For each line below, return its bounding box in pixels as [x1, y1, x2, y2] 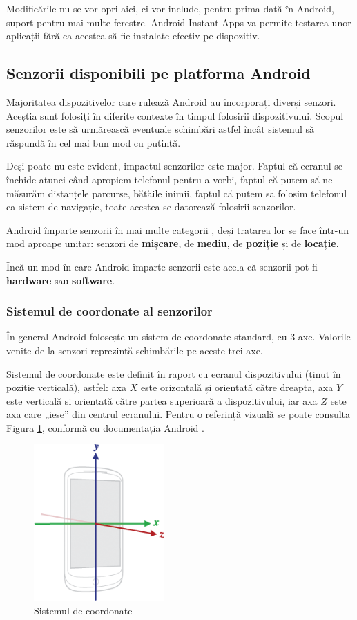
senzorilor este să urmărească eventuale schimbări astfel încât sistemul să [6, 122, 315, 136]
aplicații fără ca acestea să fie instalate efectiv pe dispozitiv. [6, 28, 260, 43]
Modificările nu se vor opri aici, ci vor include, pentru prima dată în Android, [6, 1, 334, 15]
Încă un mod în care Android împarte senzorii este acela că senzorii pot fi [6, 259, 318, 273]
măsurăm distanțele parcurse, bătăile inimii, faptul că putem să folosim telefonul [6, 185, 347, 200]
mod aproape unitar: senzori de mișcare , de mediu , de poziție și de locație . [6, 236, 339, 250]
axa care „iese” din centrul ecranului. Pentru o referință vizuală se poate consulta [6, 407, 351, 421]
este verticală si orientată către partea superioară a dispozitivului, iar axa [6, 393, 318, 408]
